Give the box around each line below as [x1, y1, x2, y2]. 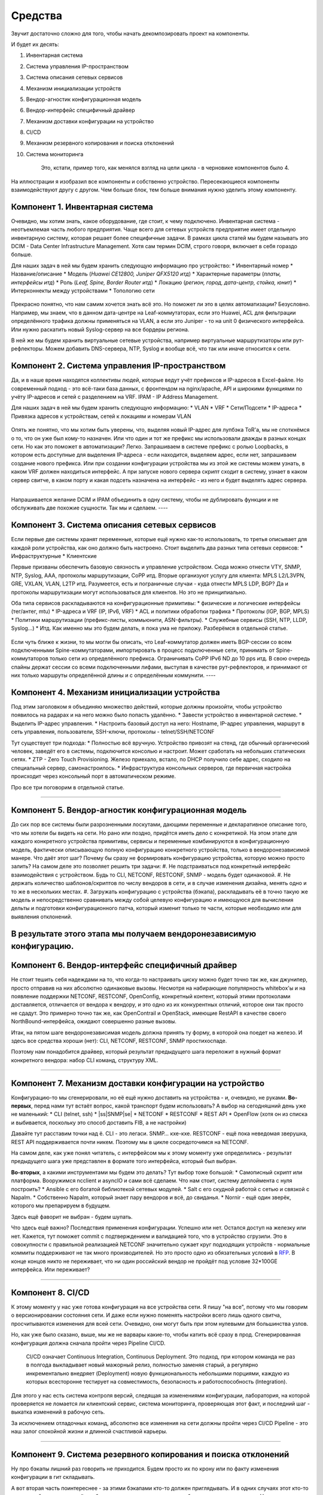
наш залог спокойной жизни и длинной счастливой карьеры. [11, 1428, 167, 1435]
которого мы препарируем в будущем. [11, 1202, 111, 1209]
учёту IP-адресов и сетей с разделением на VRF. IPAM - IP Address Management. [11, 393, 219, 401]
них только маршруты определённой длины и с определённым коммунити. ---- [11, 672, 216, 679]
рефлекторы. [11, 345, 44, 352]
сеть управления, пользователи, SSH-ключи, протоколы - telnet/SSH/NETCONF [11, 728, 215, 736]
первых [11, 1102, 32, 1109]
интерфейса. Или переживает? [11, 1266, 90, 1273]
